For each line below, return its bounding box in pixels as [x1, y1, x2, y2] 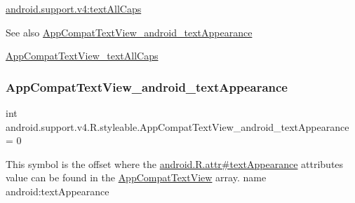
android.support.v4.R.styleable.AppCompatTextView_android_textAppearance [6, 119, 349, 134]
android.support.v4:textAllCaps [6, 1, 142, 15]
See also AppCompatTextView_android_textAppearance [6, 24, 253, 39]
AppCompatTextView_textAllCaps [6, 48, 159, 63]
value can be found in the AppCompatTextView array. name [6, 170, 267, 185]
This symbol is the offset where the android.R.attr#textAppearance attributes [6, 156, 344, 171]
